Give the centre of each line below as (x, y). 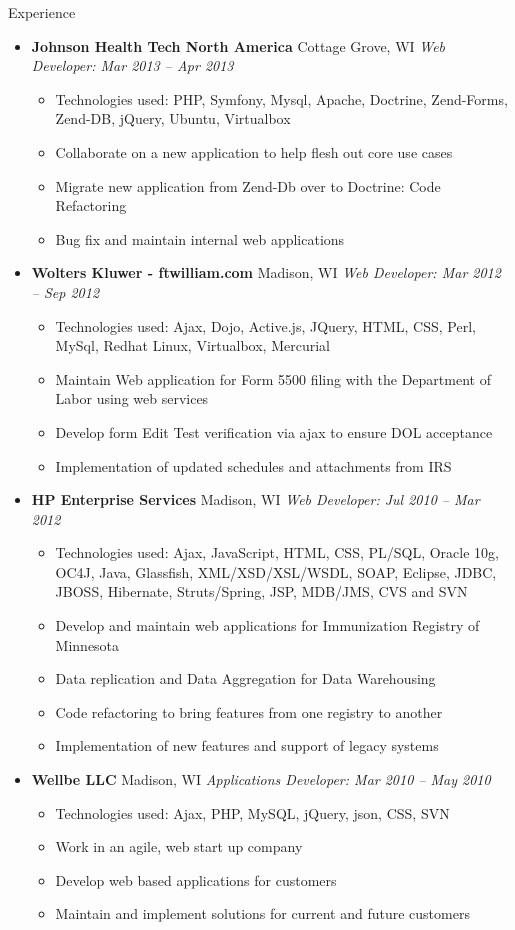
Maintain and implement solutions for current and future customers (262, 913)
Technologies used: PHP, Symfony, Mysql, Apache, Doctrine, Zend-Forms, (281, 98)
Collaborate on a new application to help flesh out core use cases (254, 151)
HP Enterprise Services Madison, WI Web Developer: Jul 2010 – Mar (255, 499)
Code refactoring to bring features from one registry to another (249, 711)
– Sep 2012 (65, 291)
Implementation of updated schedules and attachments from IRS (253, 465)
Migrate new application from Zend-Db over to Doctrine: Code (248, 185)
